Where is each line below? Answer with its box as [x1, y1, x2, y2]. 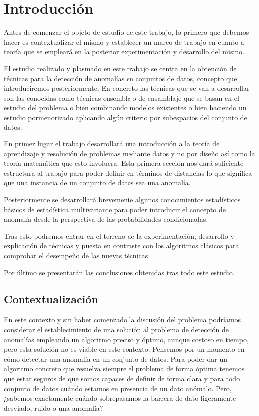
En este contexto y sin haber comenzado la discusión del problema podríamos [4, 314, 241, 325]
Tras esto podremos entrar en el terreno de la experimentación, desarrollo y [4, 230, 234, 241]
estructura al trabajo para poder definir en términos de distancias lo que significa [4, 167, 252, 178]
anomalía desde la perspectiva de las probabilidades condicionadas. [4, 214, 208, 224]
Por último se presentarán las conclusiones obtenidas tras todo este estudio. [4, 267, 235, 277]
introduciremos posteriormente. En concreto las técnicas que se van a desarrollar [4, 83, 250, 93]
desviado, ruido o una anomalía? [4, 402, 103, 413]
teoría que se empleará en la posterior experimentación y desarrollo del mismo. [4, 46, 244, 57]
